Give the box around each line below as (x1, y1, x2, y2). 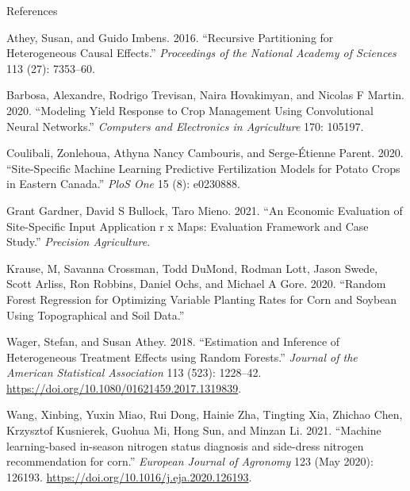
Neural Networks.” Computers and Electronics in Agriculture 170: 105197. (6, 117, 364, 134)
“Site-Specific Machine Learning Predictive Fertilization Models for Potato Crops (6, 159, 400, 176)
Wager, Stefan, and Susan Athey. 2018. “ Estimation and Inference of (6, 333, 340, 350)
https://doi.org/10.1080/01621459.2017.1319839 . (6, 379, 242, 396)
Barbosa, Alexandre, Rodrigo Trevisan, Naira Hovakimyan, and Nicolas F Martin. (6, 86, 404, 103)
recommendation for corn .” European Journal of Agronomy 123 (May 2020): (6, 453, 374, 470)
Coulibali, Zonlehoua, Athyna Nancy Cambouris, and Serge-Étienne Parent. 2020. (6, 144, 404, 161)
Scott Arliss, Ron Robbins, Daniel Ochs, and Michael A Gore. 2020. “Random (6, 275, 386, 292)
